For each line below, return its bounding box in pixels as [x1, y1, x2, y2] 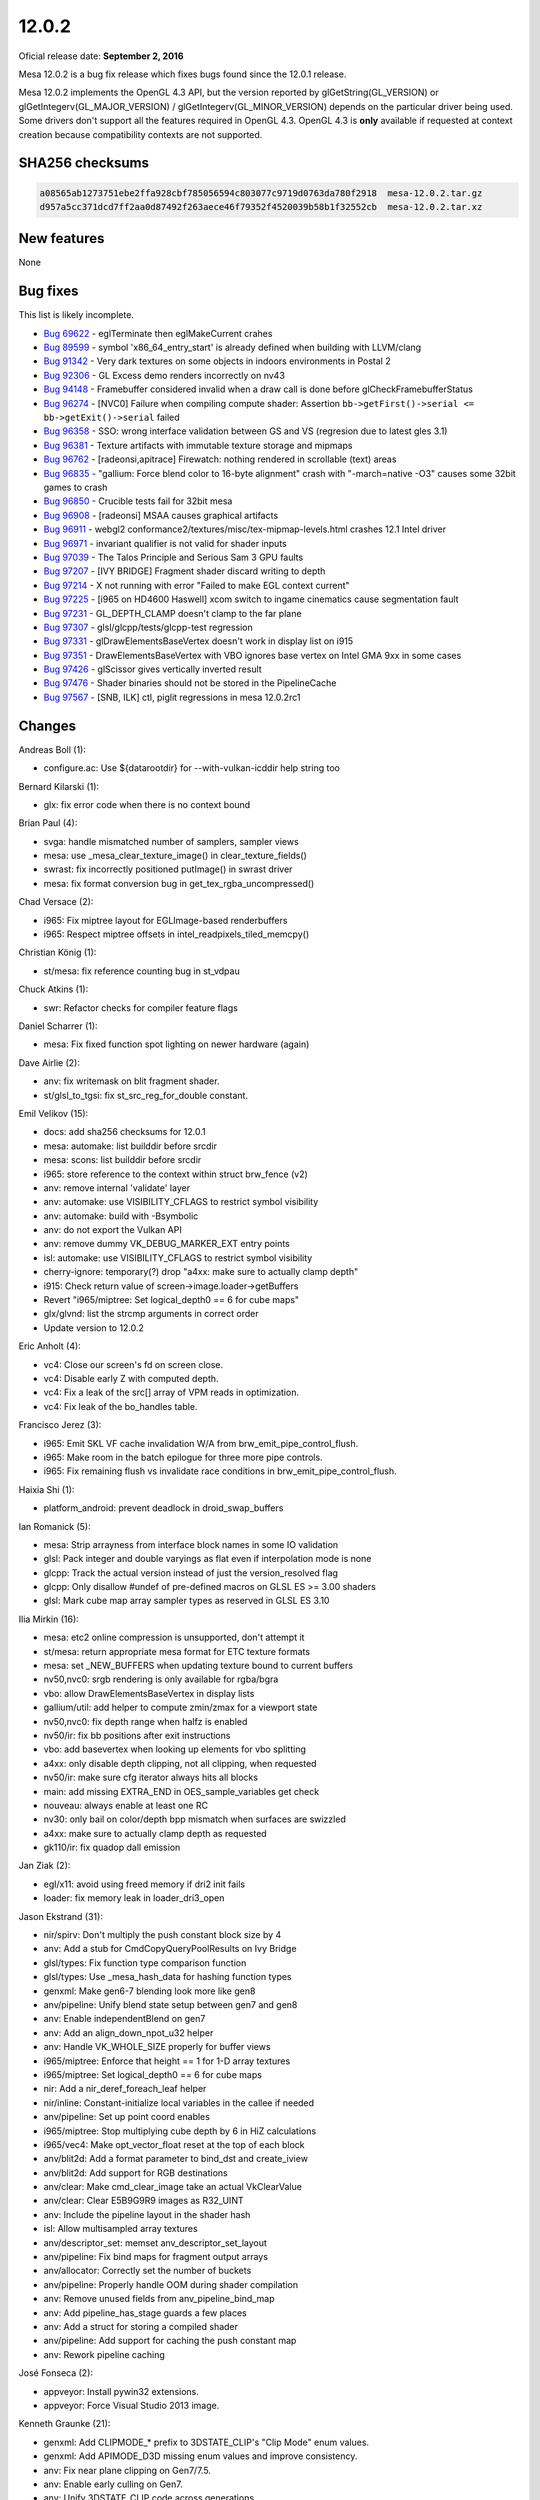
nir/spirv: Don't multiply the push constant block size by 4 [43, 1929, 282, 1941]
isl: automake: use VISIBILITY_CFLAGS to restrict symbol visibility [43, 1251, 313, 1264]
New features [18, 230, 105, 247]
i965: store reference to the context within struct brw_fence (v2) [43, 1168, 309, 1180]
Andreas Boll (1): [18, 743, 87, 755]
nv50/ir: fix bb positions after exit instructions [43, 1729, 231, 1741]
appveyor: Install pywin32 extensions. [43, 2385, 200, 2397]
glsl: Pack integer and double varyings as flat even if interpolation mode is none [43, 1553, 372, 1565]
